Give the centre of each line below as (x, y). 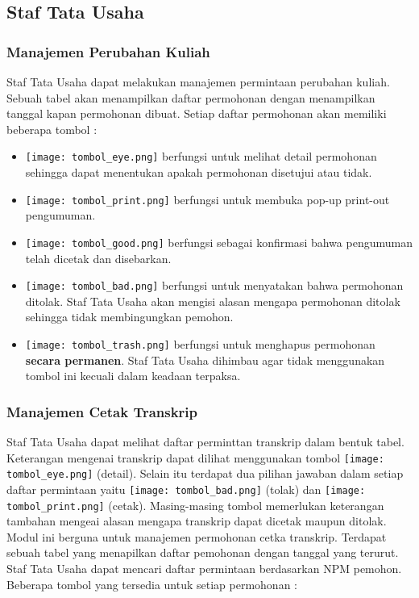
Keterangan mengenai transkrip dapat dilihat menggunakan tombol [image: (195, 457)
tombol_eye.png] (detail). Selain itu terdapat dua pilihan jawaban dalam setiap (205, 473)
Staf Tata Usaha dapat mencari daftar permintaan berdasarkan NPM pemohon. (204, 569)
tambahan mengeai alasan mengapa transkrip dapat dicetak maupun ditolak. (197, 521)
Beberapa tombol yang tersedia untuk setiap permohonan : (152, 584)
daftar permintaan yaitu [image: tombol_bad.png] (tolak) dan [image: (186, 489)
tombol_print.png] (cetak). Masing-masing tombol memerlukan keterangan (195, 505)
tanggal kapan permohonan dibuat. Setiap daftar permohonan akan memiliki (197, 113)
